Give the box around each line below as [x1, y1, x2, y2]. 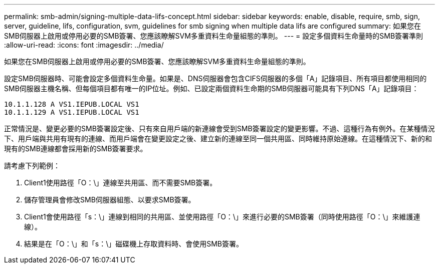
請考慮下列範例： [4, 161, 60, 170]
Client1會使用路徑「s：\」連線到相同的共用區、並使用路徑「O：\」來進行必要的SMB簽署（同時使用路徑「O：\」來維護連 [24, 212, 420, 221]
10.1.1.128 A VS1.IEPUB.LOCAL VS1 [4, 100, 139, 108]
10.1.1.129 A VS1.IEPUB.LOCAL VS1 [4, 108, 139, 116]
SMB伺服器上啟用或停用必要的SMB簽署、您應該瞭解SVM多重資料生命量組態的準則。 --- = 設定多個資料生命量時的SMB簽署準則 [4, 32, 423, 40]
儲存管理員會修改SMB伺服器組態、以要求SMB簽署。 [24, 195, 195, 204]
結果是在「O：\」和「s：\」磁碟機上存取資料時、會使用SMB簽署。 [24, 239, 243, 248]
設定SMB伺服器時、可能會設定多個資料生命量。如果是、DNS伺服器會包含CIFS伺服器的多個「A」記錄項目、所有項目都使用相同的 [4, 74, 427, 83]
